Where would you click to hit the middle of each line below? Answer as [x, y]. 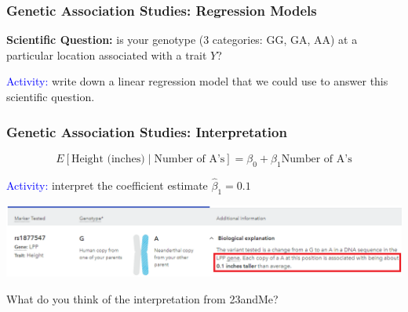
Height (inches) [108, 159]
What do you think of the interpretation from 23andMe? [142, 298]
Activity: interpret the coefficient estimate [107, 185]
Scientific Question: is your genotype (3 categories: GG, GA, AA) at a [182, 40]
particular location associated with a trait [107, 54]
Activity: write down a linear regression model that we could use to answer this [197, 81]
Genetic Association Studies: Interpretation [147, 131]
